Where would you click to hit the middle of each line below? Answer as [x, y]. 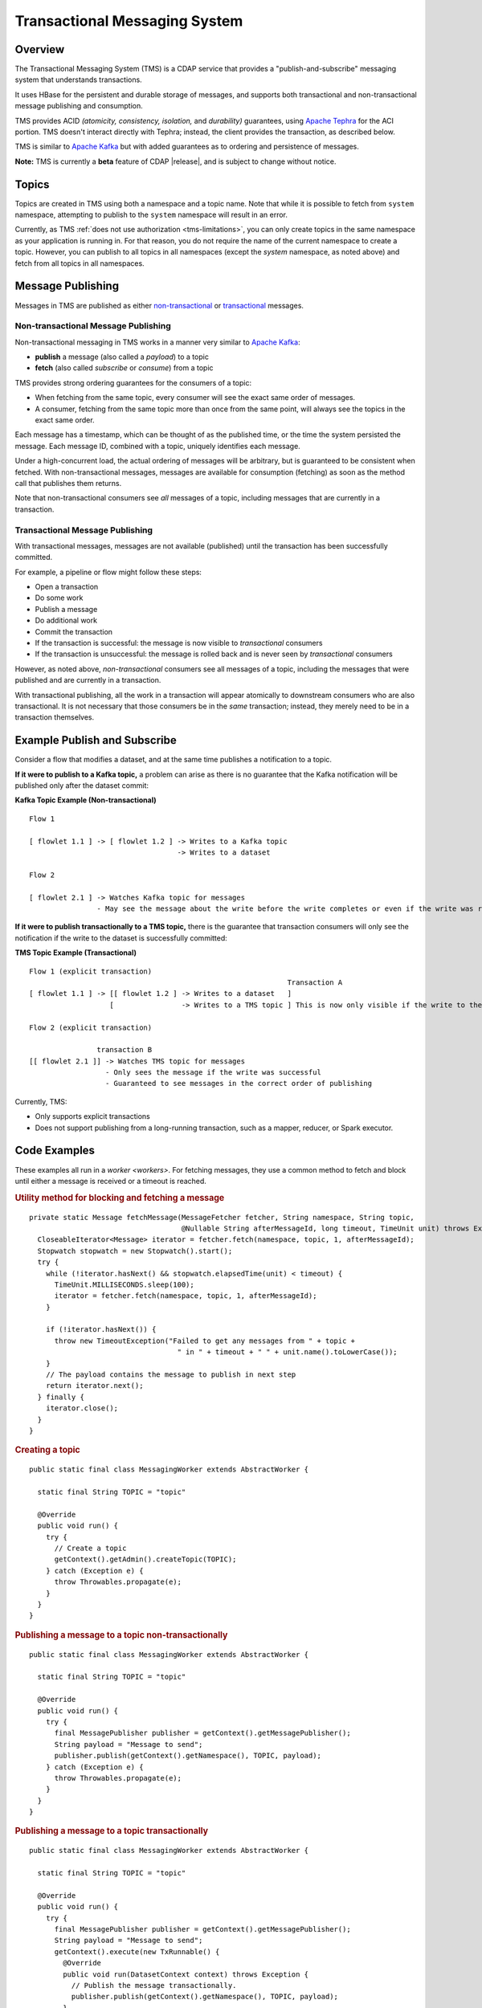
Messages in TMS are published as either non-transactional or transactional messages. [159, 305]
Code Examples [55, 1151]
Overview [40, 49]
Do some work [59, 598]
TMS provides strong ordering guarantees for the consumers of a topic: [133, 382]
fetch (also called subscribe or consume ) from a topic [124, 368]
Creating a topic [47, 1450]
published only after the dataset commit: [82, 786]
